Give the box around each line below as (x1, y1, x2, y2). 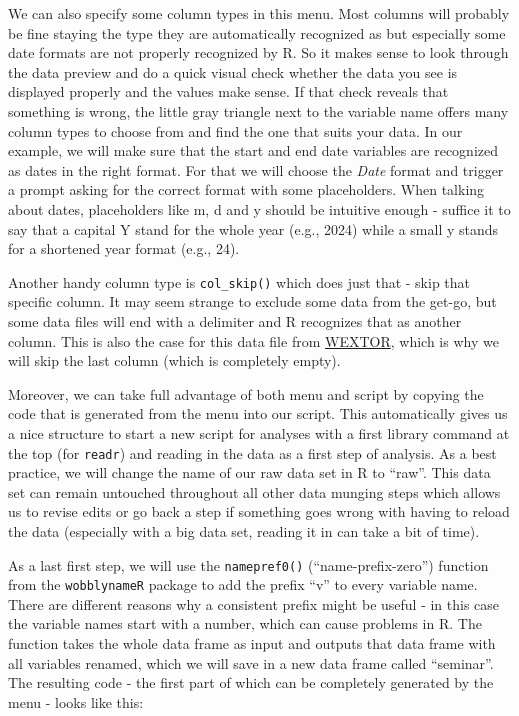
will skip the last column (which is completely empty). (8, 350, 341, 371)
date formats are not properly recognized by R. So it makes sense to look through (8, 42, 509, 63)
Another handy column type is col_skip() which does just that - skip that (8, 271, 471, 292)
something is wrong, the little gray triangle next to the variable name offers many (8, 100, 509, 121)
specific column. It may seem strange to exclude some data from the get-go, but (8, 291, 497, 312)
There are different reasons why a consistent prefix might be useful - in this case (8, 593, 500, 614)
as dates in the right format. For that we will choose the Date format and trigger (8, 159, 504, 180)
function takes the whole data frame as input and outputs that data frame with (8, 633, 496, 654)
